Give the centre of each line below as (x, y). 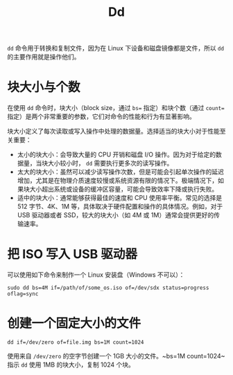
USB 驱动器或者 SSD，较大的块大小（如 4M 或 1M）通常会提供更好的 (115, 215)
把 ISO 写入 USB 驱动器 (72, 254)
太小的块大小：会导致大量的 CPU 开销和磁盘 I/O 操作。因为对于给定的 (116, 155)
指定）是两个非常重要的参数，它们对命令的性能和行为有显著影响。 (101, 117)
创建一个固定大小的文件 (74, 323)
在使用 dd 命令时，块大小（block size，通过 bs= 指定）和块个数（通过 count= (116, 108)
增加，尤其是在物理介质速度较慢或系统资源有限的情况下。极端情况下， (118, 181)
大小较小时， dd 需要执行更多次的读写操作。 (110, 163)
